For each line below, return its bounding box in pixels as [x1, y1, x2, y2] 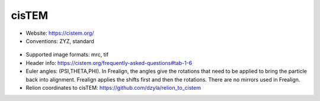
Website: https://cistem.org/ [25, 30, 94, 37]
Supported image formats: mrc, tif [25, 51, 109, 58]
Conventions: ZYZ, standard [25, 37, 95, 44]
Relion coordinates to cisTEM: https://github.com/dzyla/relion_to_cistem [25, 84, 201, 91]
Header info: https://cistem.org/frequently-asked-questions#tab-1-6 [25, 59, 193, 66]
